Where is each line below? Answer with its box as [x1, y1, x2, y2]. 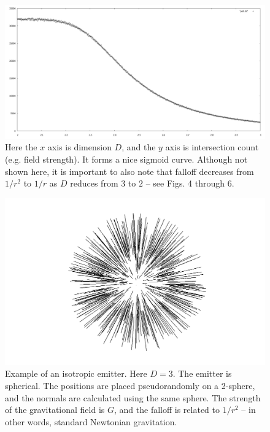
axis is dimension [47, 141, 112, 153]
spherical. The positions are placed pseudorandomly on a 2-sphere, [5, 379, 255, 391]
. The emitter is [172, 367, 232, 380]
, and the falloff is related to [114, 403, 220, 416]
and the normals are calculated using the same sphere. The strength [5, 391, 261, 404]
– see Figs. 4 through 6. [145, 177, 234, 190]
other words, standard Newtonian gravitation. [5, 415, 177, 428]
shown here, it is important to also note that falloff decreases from [5, 164, 254, 177]
